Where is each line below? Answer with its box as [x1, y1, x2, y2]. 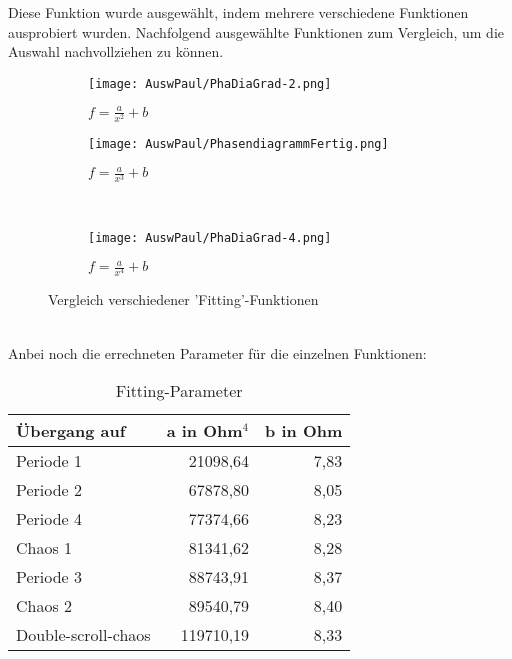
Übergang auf [16, 419, 126, 443]
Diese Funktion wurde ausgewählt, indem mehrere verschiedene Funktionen [8, 2, 469, 22]
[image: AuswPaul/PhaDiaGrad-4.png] [88, 231, 332, 245]
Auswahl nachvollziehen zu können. [8, 41, 224, 62]
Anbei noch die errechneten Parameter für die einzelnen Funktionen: [8, 342, 427, 363]
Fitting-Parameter [115, 379, 243, 403]
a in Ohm [166, 419, 243, 443]
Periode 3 [16, 565, 83, 589]
